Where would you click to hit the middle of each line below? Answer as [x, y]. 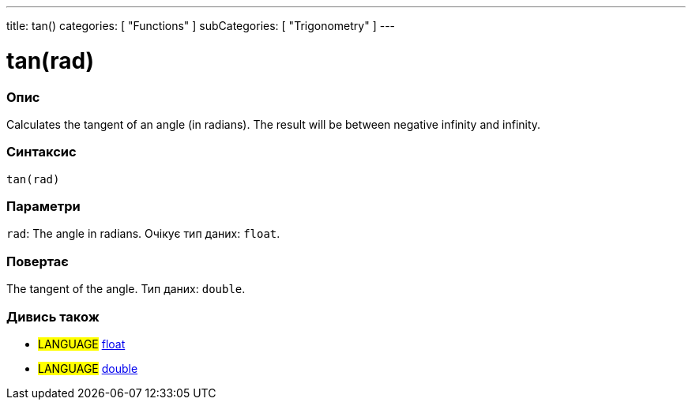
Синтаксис [41, 152]
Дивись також [53, 316]
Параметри [43, 206]
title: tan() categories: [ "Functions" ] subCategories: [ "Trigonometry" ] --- [201, 26]
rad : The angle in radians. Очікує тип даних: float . [143, 234]
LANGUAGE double [88, 368]
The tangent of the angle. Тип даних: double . [126, 289]
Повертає [38, 261]
